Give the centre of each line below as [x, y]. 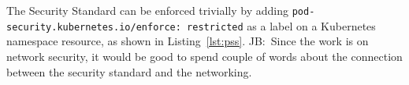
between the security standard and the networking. [129, 71]
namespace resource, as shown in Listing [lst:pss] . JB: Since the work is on [188, 41]
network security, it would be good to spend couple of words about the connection [204, 56]
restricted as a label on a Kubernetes [281, 25]
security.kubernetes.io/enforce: [94, 27]
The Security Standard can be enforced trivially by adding [147, 10]
